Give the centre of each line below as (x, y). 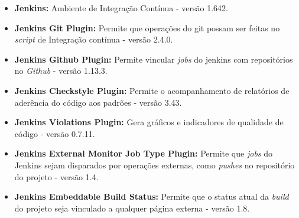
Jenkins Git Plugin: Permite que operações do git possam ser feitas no (147, 27)
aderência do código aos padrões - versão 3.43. (98, 102)
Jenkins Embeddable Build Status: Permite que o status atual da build (152, 196)
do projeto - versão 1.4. (56, 176)
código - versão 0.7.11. (55, 133)
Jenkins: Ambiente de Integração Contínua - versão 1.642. (121, 8)
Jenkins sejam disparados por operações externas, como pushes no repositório (155, 165)
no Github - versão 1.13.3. (61, 71)
